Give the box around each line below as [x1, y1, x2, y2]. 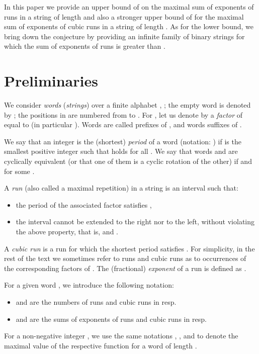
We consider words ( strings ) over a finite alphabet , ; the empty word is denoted [4, 100, 251, 110]
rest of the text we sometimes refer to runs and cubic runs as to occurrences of [4, 253, 246, 263]
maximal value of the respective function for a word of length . [4, 340, 197, 350]
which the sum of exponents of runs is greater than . [4, 41, 165, 51]
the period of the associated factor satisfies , [16, 199, 152, 210]
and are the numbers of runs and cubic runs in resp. [16, 297, 177, 307]
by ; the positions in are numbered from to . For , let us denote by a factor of [4, 109, 243, 120]
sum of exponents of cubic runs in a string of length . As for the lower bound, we [4, 21, 253, 32]
